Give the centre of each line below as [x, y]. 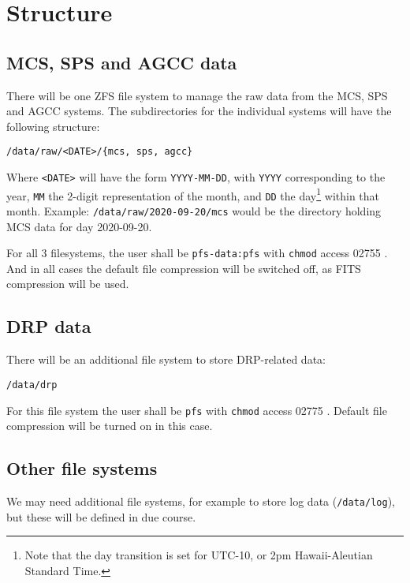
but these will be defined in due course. [101, 516]
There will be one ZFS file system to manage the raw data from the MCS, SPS [197, 95]
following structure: [53, 126]
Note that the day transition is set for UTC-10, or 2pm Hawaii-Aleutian [199, 555]
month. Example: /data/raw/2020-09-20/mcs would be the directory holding [194, 210]
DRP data [49, 326]
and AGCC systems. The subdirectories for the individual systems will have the [199, 111]
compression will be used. [68, 284]
